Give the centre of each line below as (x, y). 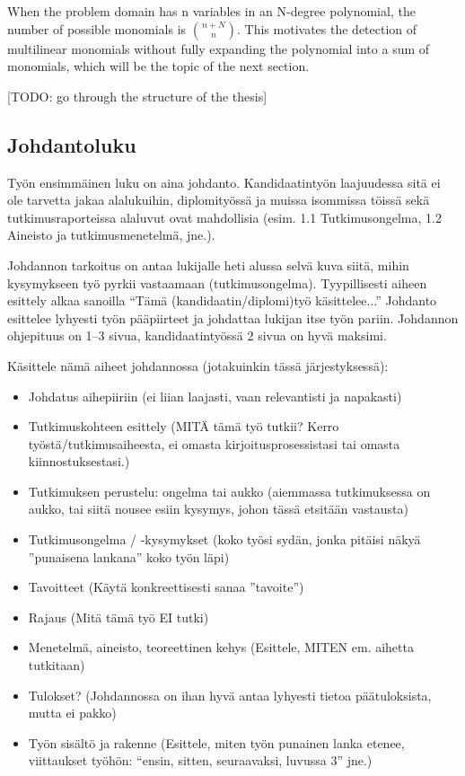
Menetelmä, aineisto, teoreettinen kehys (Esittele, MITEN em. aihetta (221, 647)
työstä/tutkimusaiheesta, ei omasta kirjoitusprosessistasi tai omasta (214, 443)
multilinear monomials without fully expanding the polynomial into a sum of (219, 48)
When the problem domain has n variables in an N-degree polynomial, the (211, 11)
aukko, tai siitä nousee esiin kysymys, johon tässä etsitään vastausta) (218, 509)
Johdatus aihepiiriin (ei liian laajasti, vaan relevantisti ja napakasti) (215, 396)
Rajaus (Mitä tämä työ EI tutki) (118, 617)
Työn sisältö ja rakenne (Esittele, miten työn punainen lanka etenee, (216, 742)
